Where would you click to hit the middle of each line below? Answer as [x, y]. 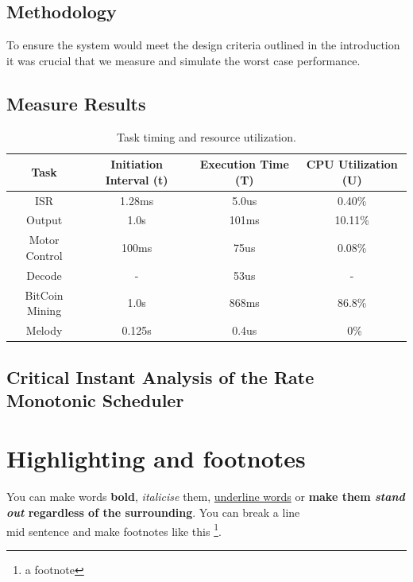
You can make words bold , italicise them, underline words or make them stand [206, 497]
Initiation [137, 164]
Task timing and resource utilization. [206, 136]
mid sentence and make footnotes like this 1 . [114, 530]
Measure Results [76, 103]
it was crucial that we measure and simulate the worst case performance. [183, 60]
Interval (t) [137, 179]
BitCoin [44, 295]
